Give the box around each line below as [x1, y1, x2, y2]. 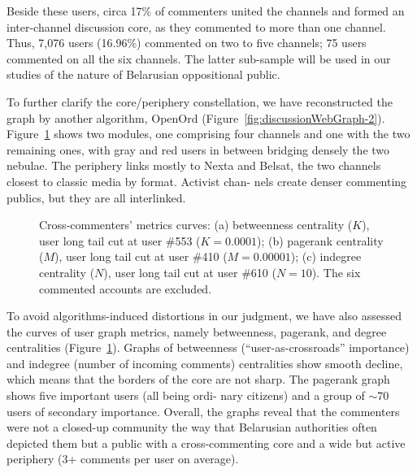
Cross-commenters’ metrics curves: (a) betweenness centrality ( [39, 216, 353, 233]
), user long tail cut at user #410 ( [54, 248, 228, 265]
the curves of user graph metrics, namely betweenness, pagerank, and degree [7, 323, 387, 340]
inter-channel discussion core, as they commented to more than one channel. [7, 18, 386, 35]
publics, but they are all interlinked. [7, 189, 186, 206]
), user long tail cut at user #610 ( [103, 263, 276, 280]
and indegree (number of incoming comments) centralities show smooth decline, [7, 354, 403, 371]
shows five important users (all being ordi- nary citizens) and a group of [7, 387, 365, 404]
